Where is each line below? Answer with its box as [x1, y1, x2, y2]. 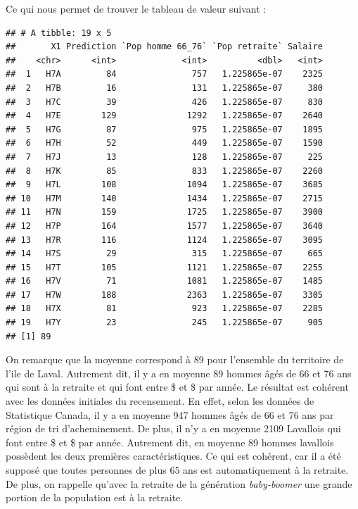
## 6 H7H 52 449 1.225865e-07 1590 [6, 138, 324, 149]
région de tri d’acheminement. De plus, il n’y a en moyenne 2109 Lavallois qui [6, 421, 341, 436]
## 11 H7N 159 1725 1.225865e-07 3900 [6, 207, 324, 218]
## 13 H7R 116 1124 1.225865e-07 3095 [6, 234, 324, 245]
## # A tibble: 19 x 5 [6, 27, 112, 38]
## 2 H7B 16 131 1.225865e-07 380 [6, 82, 324, 93]
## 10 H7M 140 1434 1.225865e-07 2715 [6, 193, 324, 203]
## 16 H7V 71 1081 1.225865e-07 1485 [6, 276, 324, 287]
